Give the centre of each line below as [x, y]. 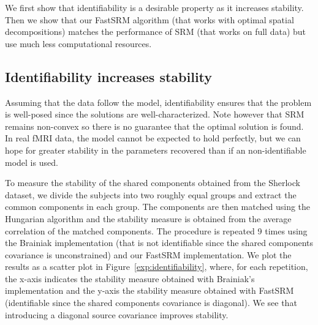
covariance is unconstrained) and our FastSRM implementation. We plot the [148, 254]
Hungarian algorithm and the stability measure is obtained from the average [148, 218]
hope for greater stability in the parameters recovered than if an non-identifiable [156, 150]
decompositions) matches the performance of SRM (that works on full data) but [156, 32]
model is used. [32, 162]
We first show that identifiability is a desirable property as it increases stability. [154, 7]
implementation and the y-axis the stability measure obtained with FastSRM [150, 290]
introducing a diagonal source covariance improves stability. [117, 314]
